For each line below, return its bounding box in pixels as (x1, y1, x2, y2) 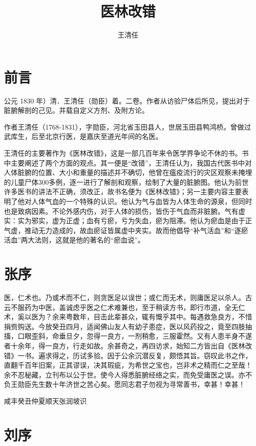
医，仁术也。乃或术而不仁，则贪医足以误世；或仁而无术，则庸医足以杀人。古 (4, 292, 252, 303)
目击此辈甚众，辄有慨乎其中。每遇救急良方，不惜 (93, 311, 252, 322)
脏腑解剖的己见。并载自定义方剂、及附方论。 (4, 105, 149, 115)
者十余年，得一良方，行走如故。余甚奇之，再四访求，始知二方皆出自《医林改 (4, 341, 252, 351)
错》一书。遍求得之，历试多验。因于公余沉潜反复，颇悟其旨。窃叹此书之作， (4, 350, 252, 360)
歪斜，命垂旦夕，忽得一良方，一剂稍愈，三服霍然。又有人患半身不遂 (31, 331, 252, 341)
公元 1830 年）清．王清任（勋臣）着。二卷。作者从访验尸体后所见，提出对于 (4, 95, 250, 105)
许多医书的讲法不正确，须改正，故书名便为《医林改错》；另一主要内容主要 (4, 186, 242, 197)
